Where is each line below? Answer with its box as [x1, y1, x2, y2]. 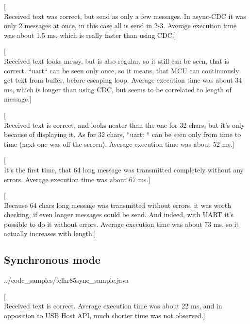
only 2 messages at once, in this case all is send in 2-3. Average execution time [4, 20, 237, 31]
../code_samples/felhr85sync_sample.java [4, 275, 129, 285]
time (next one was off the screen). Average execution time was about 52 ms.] [4, 138, 234, 149]
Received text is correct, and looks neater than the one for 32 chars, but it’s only [4, 119, 245, 130]
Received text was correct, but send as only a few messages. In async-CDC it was [4, 11, 246, 21]
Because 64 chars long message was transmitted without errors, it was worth [4, 200, 232, 210]
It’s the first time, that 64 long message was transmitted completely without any [4, 164, 244, 174]
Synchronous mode [4, 252, 100, 267]
